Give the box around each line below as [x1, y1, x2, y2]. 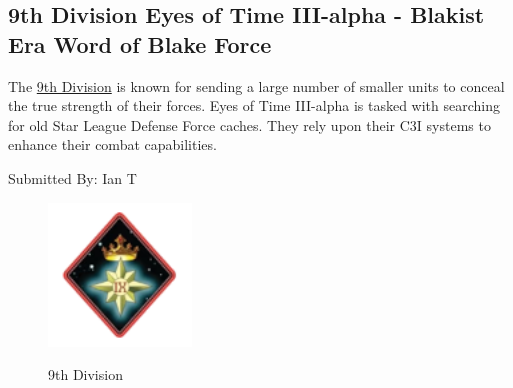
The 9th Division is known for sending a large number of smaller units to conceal [8, 75, 505, 96]
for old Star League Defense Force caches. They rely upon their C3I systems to [8, 114, 491, 135]
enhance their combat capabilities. [8, 134, 217, 155]
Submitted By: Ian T [8, 167, 137, 188]
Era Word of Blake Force [8, 28, 272, 59]
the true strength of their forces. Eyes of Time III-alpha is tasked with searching [8, 95, 500, 116]
